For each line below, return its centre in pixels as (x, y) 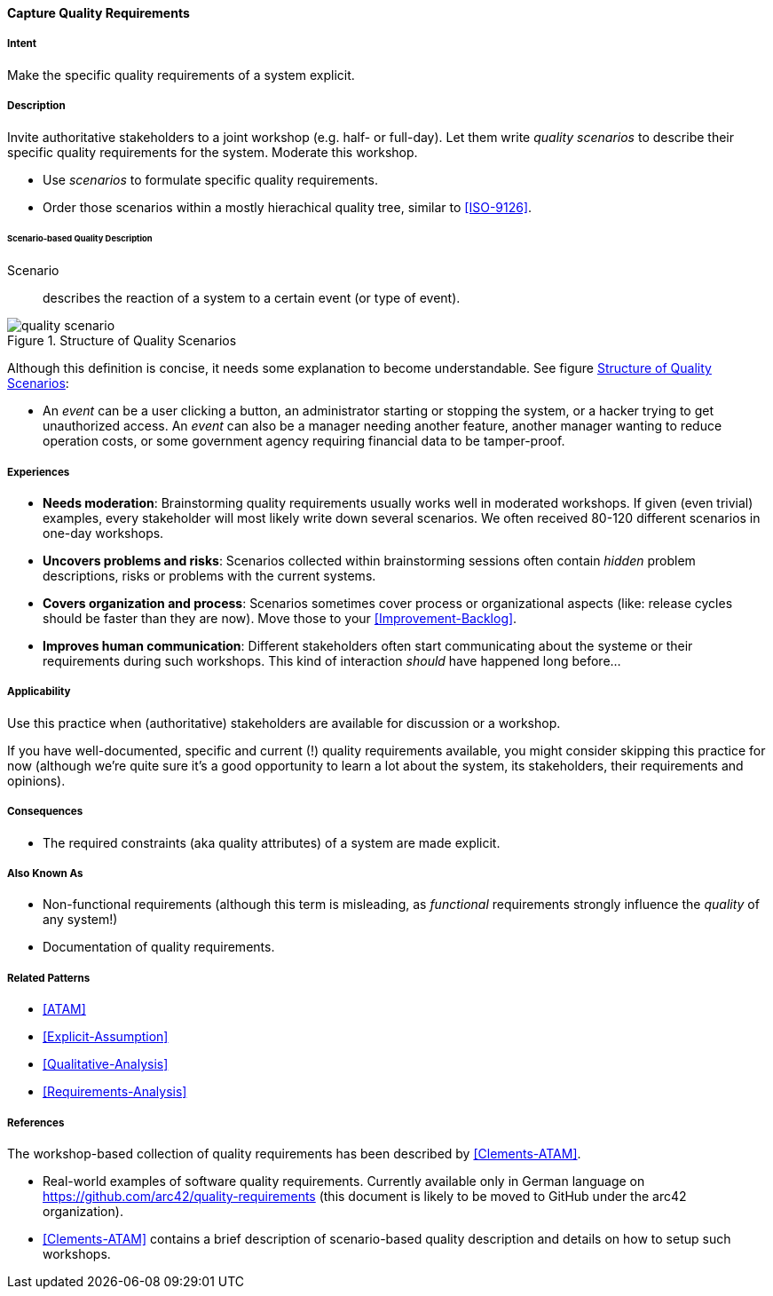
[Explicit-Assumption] (106, 1037)
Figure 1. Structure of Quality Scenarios (122, 341)
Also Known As (45, 873)
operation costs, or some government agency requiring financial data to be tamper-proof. (304, 441)
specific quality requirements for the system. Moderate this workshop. (213, 152)
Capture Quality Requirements (99, 13)
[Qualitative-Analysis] (106, 1064)
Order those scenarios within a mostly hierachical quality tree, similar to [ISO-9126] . (288, 207)
